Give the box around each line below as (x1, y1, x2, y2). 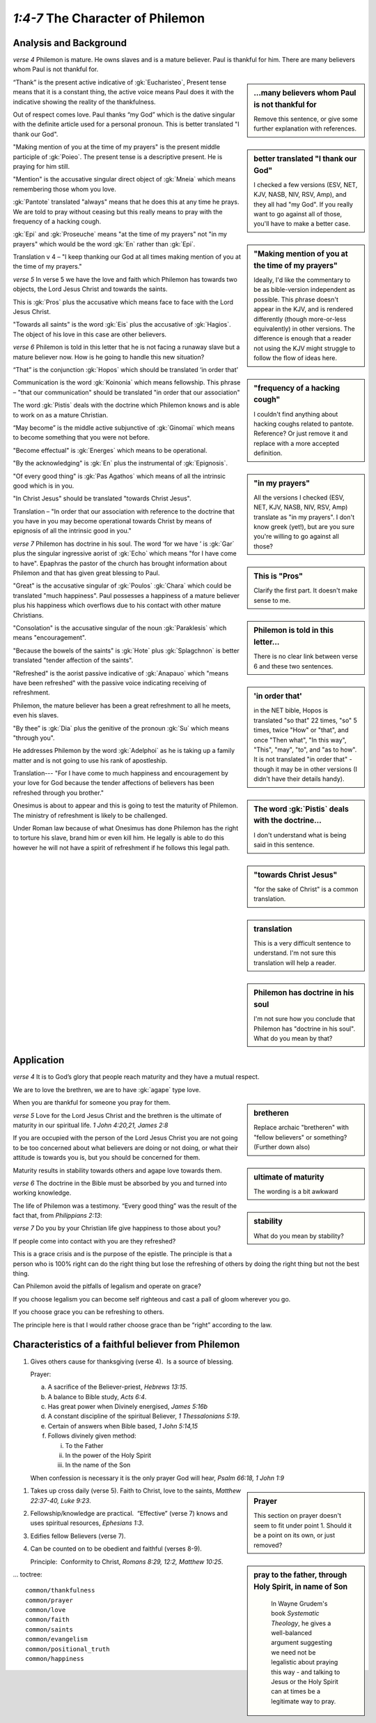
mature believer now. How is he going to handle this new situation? (13, 352, 205, 361)
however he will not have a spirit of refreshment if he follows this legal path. (13, 843, 230, 851)
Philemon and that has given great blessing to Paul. (13, 569, 160, 577)
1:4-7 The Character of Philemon (13, 10, 205, 26)
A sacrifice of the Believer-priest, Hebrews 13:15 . (47, 1382, 188, 1392)
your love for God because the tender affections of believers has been (13, 779, 214, 787)
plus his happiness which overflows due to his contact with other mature (13, 601, 221, 610)
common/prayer (25, 1596, 73, 1604)
